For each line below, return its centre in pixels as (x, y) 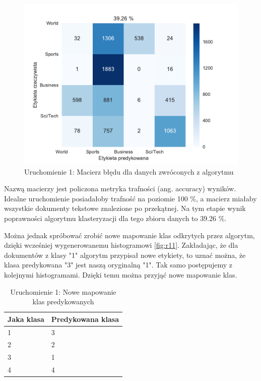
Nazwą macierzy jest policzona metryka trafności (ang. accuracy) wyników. (120, 188)
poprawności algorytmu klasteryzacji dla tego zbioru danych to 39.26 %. (115, 218)
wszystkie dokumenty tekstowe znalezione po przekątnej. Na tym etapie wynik (125, 208)
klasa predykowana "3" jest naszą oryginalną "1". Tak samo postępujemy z (118, 265)
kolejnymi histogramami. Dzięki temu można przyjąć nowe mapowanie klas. (121, 274)
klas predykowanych (63, 302)
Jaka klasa (26, 319)
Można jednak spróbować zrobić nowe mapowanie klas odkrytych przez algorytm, (129, 235)
